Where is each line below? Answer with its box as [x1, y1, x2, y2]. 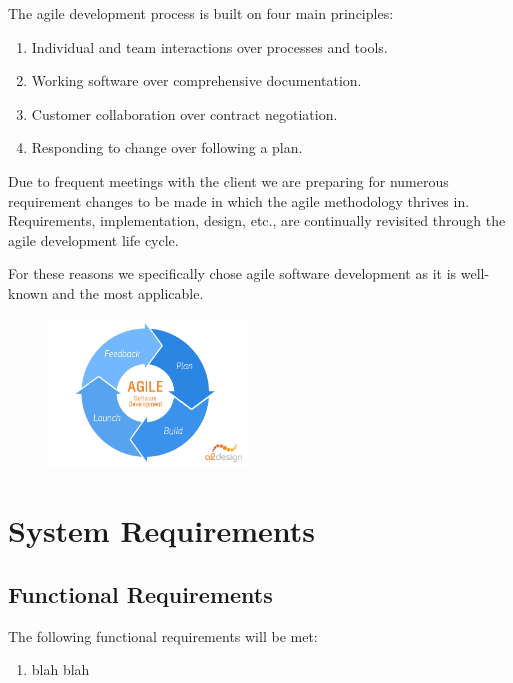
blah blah [31, 659, 90, 680]
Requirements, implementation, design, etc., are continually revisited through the [8, 210, 506, 231]
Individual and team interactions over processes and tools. [31, 36, 388, 57]
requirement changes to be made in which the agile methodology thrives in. [8, 190, 470, 211]
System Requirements [8, 510, 315, 551]
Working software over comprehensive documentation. [31, 70, 362, 91]
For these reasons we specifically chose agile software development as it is [8, 263, 457, 284]
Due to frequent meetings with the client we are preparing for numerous [8, 170, 449, 191]
